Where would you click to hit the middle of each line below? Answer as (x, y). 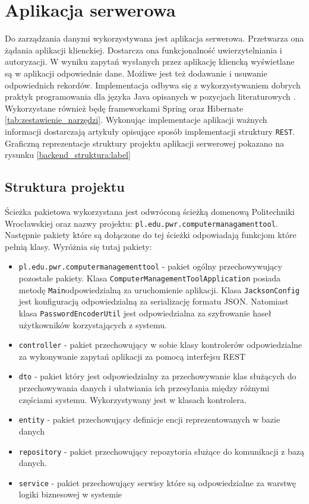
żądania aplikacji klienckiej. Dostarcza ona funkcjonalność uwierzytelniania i (144, 50)
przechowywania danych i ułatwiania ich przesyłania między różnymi (144, 388)
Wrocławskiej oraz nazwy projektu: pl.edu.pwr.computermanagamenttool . (141, 223)
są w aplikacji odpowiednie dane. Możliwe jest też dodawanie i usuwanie (136, 73)
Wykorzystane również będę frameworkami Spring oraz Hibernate (124, 108)
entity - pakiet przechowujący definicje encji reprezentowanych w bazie (149, 419)
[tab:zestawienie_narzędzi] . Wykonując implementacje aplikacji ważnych (136, 120)
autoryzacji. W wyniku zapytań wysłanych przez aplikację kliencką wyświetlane (150, 61)
